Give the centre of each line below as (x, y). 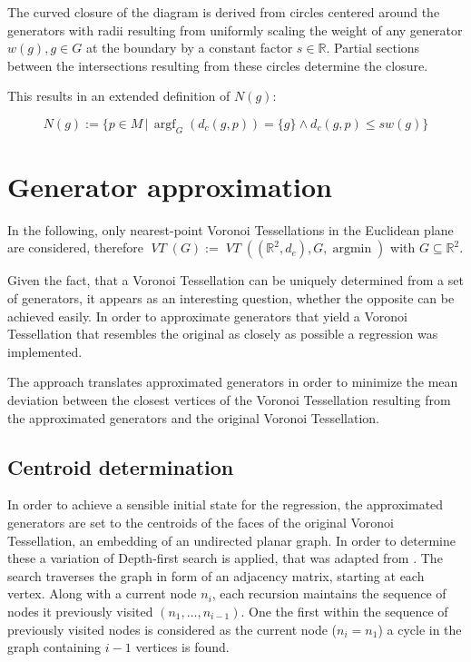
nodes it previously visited (80, 611)
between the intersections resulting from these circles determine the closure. (218, 65)
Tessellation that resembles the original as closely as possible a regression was (223, 334)
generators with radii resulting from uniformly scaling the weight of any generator (235, 30)
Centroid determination (121, 466)
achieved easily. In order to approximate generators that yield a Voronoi (208, 316)
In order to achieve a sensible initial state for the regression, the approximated (226, 504)
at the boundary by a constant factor (189, 48)
